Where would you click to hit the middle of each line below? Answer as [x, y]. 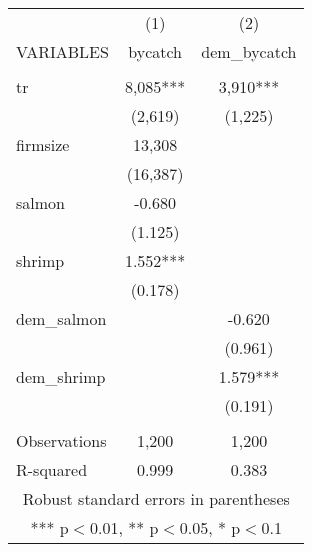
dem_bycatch [249, 51]
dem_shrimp [61, 376]
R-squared [52, 469]
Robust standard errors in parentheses [156, 498]
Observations [61, 440]
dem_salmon [61, 318]
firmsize [43, 144]
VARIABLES [62, 51]
